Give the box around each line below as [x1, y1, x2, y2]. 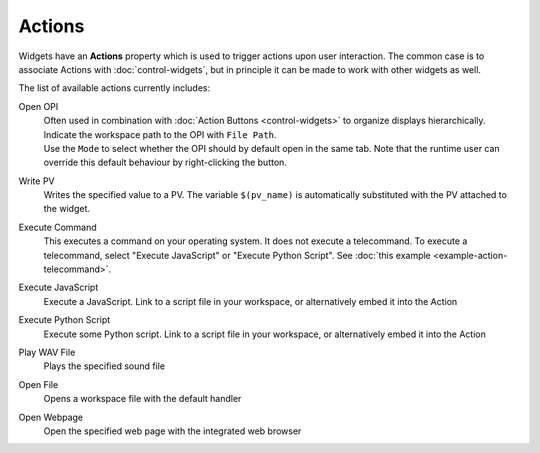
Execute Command [18, 221, 97, 233]
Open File [18, 378, 59, 390]
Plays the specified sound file [43, 360, 165, 372]
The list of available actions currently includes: [18, 82, 211, 94]
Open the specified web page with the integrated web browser [43, 425, 302, 437]
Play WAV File [18, 346, 76, 358]
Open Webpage [18, 411, 84, 423]
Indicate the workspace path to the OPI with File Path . [43, 128, 277, 140]
